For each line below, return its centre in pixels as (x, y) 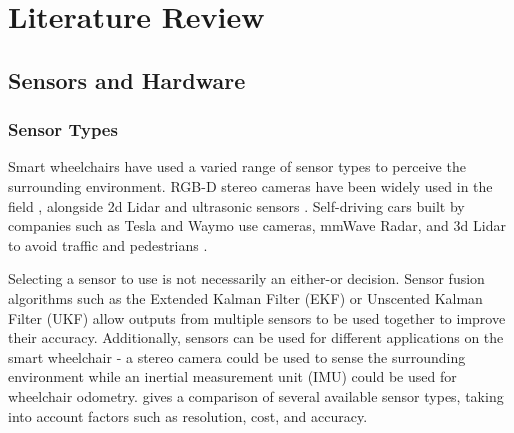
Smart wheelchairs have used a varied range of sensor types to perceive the (237, 166)
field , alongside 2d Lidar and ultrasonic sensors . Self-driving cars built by (236, 205)
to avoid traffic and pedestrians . (108, 244)
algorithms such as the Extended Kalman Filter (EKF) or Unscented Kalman (245, 297)
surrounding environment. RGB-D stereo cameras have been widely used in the (250, 185)
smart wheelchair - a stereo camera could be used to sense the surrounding (237, 356)
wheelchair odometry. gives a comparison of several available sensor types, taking (256, 395)
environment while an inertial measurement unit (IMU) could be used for (232, 376)
